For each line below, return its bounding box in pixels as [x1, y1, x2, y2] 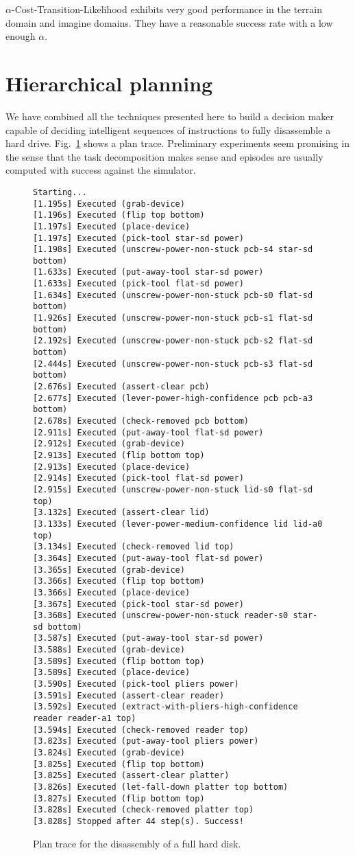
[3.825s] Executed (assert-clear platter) [33, 771, 230, 781]
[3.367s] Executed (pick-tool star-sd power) [33, 599, 244, 609]
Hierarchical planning [5, 69, 213, 97]
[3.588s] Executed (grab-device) [33, 645, 185, 655]
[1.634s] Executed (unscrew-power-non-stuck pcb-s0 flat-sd [33, 290, 313, 300]
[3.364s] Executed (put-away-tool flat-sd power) [33, 553, 264, 563]
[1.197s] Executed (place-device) [33, 221, 191, 231]
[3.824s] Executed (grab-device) [33, 748, 185, 758]
